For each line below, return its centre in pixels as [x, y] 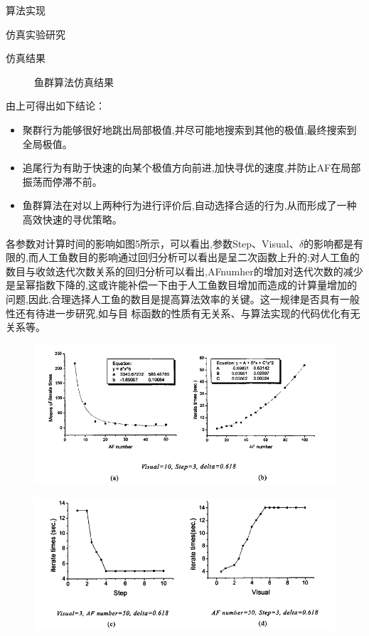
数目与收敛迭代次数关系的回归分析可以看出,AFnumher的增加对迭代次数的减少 [184, 271]
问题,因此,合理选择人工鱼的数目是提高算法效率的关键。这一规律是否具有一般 [183, 298]
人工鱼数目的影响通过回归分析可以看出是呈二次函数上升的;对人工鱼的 [199, 257]
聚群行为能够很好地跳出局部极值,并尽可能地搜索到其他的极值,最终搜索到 [189, 129]
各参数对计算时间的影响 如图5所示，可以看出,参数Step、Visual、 [153, 243]
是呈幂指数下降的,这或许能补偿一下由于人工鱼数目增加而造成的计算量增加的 [181, 285]
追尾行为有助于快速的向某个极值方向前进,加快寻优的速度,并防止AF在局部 [192, 168]
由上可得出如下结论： [55, 106]
